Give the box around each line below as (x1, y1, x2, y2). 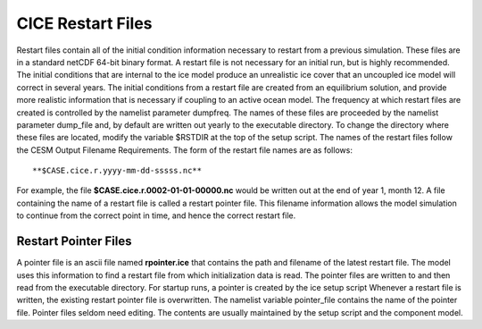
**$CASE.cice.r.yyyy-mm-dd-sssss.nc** (32, 165, 203, 176)
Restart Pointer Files (16, 233, 132, 249)
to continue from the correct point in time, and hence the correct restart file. (16, 210, 296, 221)
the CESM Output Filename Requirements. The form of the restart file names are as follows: (16, 144, 353, 156)
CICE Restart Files (16, 13, 153, 33)
